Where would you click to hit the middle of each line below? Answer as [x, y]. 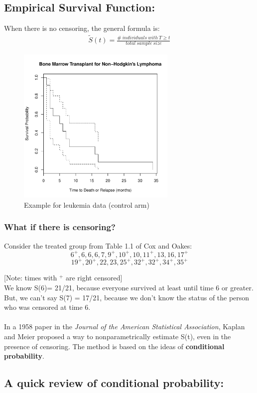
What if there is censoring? [60, 227]
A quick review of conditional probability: [114, 383]
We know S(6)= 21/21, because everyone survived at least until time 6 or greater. [129, 287]
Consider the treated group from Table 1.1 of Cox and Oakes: [98, 245]
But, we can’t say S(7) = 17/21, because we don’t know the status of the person [127, 297]
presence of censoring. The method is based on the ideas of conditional [114, 346]
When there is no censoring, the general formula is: [82, 28]
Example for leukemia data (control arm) [87, 204]
